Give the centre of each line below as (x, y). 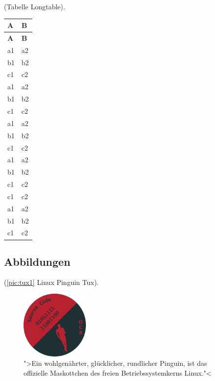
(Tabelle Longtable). (35, 6)
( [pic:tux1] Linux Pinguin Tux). (51, 282)
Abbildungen (37, 261)
